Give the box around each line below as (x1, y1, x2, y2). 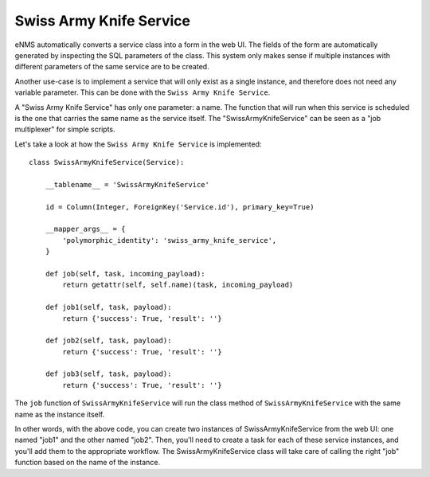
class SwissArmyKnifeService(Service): (29, 158, 185, 167)
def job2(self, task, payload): (45, 336, 172, 346)
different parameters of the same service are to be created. (14, 62, 210, 72)
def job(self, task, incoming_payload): (45, 269, 206, 278)
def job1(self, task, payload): (45, 303, 172, 312)
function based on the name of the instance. (14, 458, 161, 467)
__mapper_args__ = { (45, 225, 126, 234)
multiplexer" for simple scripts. (14, 124, 115, 135)
